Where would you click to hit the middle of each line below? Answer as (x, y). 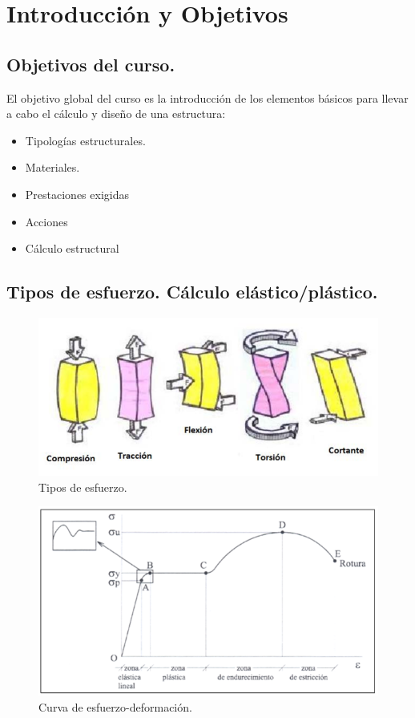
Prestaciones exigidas (77, 194)
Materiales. (52, 167)
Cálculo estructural (72, 248)
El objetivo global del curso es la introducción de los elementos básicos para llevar (207, 97)
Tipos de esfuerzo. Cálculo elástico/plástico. (192, 292)
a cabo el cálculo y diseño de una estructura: (116, 114)
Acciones (46, 221)
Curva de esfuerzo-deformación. (115, 706)
